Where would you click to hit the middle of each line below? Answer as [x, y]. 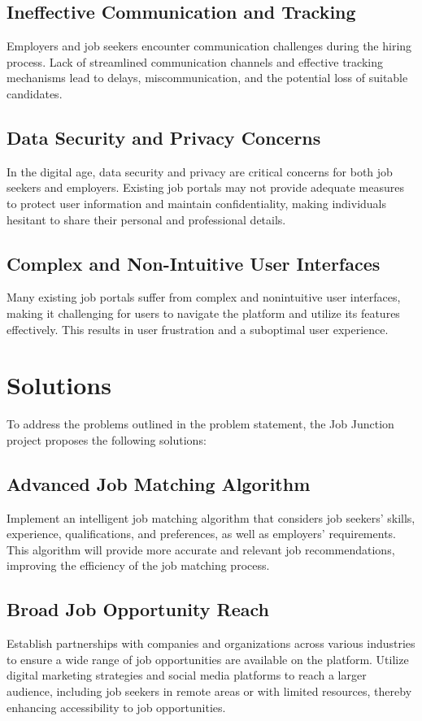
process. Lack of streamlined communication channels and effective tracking [195, 61]
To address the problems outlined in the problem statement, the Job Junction [200, 424]
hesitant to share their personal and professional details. [146, 219]
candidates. [35, 93]
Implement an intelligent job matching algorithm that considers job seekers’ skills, [211, 517]
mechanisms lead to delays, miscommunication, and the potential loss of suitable [207, 78]
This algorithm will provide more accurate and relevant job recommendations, [201, 549]
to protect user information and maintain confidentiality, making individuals [197, 203]
